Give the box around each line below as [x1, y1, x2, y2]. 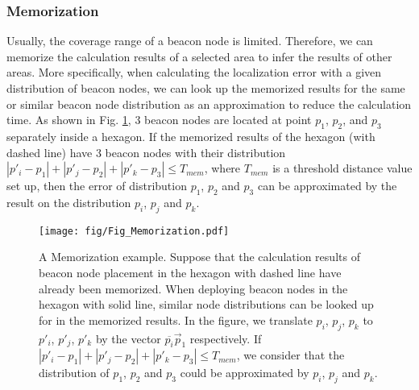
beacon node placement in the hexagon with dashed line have [39, 264, 342, 281]
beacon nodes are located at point [144, 111, 312, 128]
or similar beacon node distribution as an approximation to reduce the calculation [6, 95, 412, 112]
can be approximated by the [257, 177, 397, 194]
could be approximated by [180, 364, 309, 381]
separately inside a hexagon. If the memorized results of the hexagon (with [6, 127, 375, 144]
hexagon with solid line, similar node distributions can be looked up [39, 296, 374, 313]
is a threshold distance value [272, 160, 413, 176]
